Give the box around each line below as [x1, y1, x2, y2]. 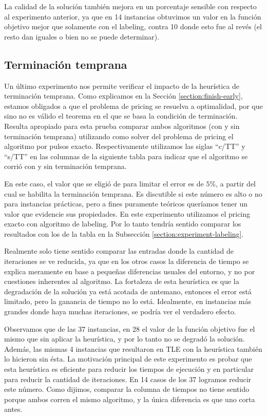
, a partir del [216, 178, 256, 188]
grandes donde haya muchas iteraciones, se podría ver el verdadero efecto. [4, 306, 236, 317]
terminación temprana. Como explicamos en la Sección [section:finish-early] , [4, 90, 243, 101]
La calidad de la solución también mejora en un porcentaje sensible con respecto [4, 1, 257, 11]
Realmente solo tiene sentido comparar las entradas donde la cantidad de [4, 245, 234, 256]
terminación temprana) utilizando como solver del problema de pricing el [4, 130, 234, 141]
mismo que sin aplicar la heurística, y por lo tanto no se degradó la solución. [4, 333, 245, 344]
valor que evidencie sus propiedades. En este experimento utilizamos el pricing [4, 208, 251, 219]
